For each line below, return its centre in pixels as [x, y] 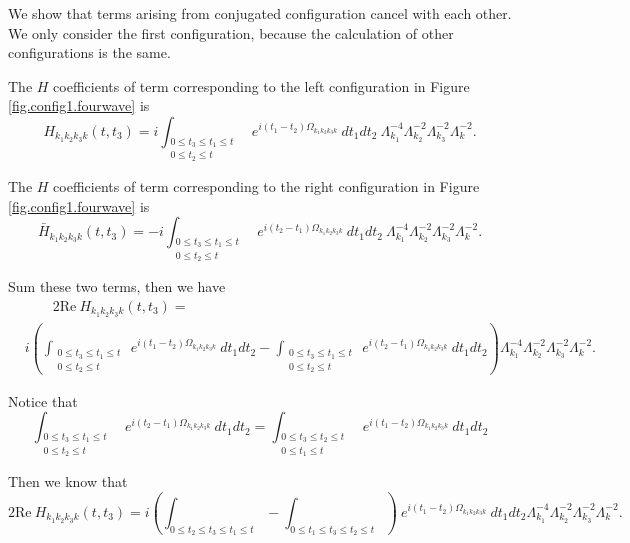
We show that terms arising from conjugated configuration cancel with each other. [260, 13]
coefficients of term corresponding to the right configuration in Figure [266, 185]
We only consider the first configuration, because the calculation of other [231, 32]
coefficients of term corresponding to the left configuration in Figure [261, 85]
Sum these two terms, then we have [117, 286]
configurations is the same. [89, 52]
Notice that [43, 400]
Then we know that [68, 481]
